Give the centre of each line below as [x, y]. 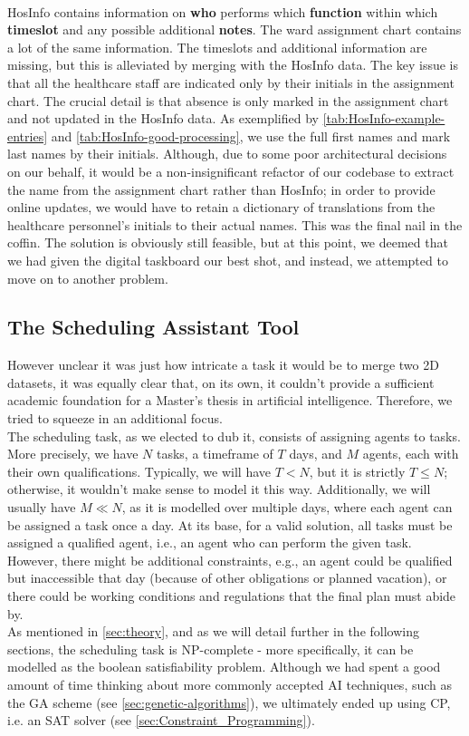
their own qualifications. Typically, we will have [139, 471]
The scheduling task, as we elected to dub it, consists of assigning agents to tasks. [234, 436]
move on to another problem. [88, 278]
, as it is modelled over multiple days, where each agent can [287, 507]
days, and [316, 454]
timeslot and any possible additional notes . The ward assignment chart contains [234, 29]
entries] [28, 136]
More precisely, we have [73, 454]
